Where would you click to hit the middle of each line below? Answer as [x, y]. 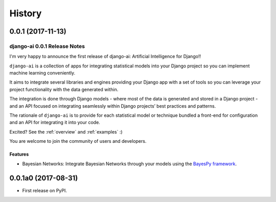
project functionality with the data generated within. [64, 89]
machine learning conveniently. [42, 73]
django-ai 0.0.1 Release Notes [47, 46]
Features [19, 154]
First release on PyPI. [45, 190]
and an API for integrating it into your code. [55, 122]
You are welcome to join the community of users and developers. [78, 141]
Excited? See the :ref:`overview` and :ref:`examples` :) [66, 132]
